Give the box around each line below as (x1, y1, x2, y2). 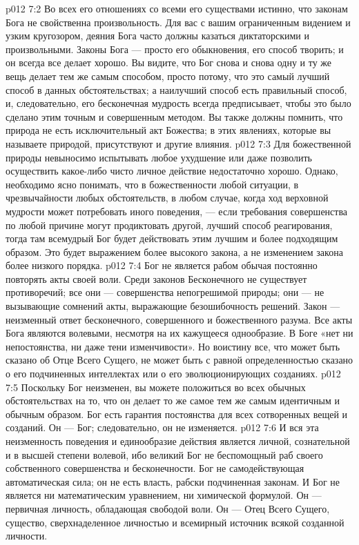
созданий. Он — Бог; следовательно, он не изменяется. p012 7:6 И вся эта (6, 420, 319, 435)
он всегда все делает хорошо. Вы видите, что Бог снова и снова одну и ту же (6, 55, 332, 70)
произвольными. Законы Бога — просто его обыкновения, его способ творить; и (6, 41, 344, 56)
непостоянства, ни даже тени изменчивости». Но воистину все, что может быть (6, 339, 340, 353)
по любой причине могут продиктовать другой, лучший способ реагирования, (6, 217, 333, 232)
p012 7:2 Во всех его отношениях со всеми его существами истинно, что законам (6, 1, 348, 15)
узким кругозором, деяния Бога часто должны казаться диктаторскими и (6, 28, 310, 43)
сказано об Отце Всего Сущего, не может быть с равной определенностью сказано (6, 353, 353, 367)
